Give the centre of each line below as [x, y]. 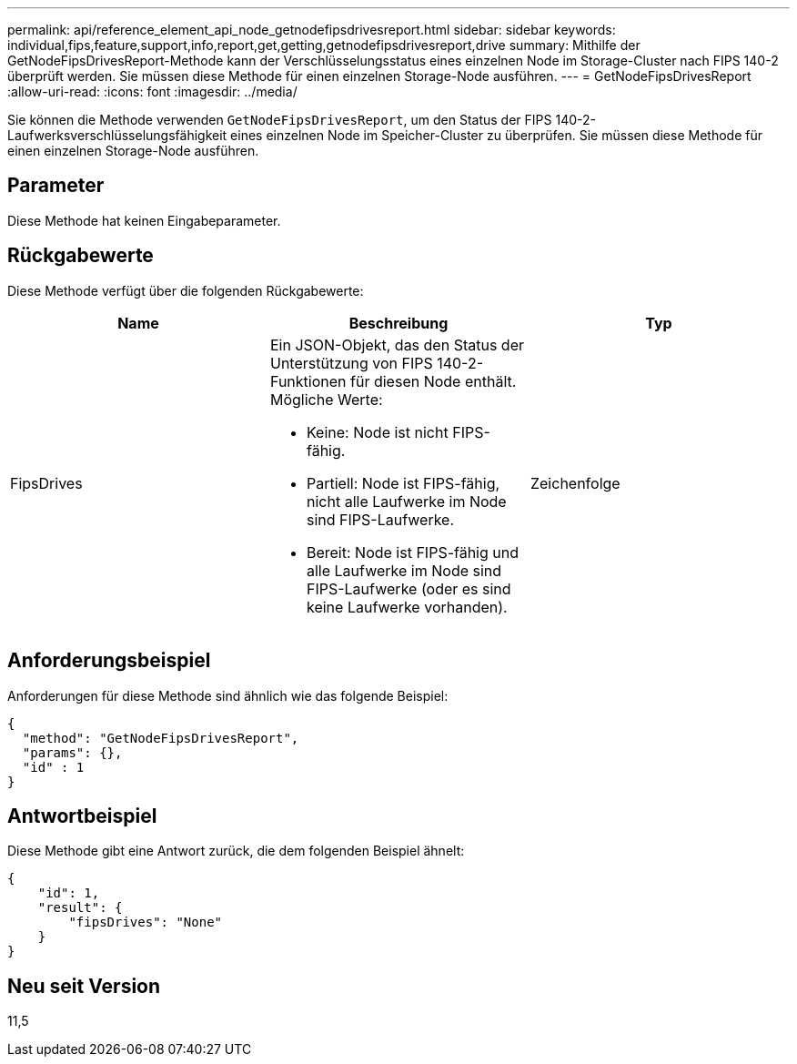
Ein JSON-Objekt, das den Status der [397, 345]
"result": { [80, 908]
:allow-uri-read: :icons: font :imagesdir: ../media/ [152, 91]
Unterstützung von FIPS [351, 363]
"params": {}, [72, 752]
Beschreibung [398, 323]
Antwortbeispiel [82, 816]
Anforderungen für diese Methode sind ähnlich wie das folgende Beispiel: [228, 695]
